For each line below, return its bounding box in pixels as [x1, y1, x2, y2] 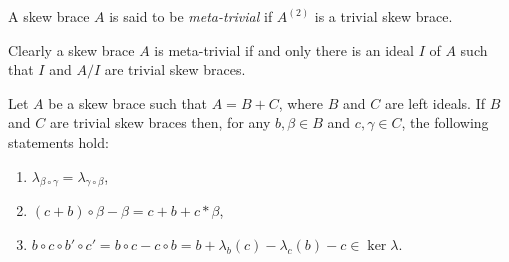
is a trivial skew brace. [314, 6, 453, 26]
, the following [401, 112, 489, 133]
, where [278, 92, 324, 113]
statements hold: [8, 131, 109, 152]
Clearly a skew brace [8, 39, 135, 60]
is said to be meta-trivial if [109, 6, 273, 26]
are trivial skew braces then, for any [49, 112, 271, 133]
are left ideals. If [384, 92, 485, 113]
